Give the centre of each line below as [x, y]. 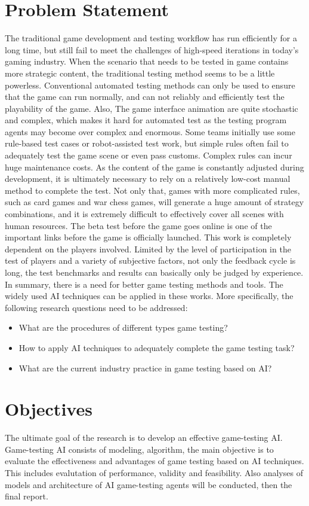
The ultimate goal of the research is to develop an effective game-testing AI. [144, 438]
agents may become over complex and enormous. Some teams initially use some [150, 131]
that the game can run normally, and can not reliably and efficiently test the [145, 97]
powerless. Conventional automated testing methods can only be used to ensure [150, 85]
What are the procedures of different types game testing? [123, 327]
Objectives [49, 409]
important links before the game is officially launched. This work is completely [148, 237]
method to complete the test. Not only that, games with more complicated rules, [152, 190]
